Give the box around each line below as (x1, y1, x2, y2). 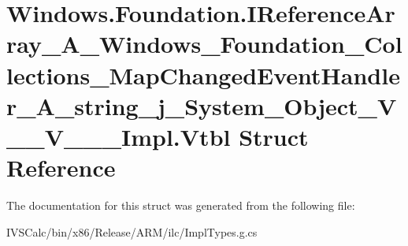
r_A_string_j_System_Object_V (6, 89, 397, 121)
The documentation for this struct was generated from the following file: (6, 197, 355, 214)
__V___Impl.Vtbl (6, 120, 231, 152)
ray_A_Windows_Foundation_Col (6, 28, 402, 60)
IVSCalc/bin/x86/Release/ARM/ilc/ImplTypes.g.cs (6, 223, 258, 240)
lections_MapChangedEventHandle (6, 58, 400, 91)
